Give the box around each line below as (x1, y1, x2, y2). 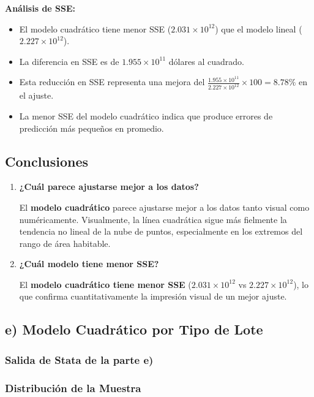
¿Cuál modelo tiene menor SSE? (19, 257, 159, 270)
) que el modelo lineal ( (215, 22, 302, 35)
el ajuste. (19, 89, 54, 102)
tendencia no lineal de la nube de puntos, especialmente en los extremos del (19, 225, 303, 238)
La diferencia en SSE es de (19, 55, 119, 67)
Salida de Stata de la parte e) (5, 352, 154, 367)
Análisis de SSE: (5, 2, 76, 14)
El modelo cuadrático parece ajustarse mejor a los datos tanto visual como (19, 200, 310, 213)
